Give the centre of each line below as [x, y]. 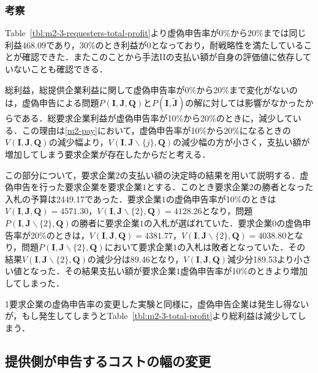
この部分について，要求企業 [60, 175]
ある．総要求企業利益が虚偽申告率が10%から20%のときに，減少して [157, 118]
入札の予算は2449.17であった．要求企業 [83, 198]
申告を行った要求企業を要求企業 [78, 187]
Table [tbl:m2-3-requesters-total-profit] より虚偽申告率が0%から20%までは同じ [156, 33]
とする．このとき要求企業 [198, 187]
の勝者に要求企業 [105, 222]
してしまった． [35, 283]
